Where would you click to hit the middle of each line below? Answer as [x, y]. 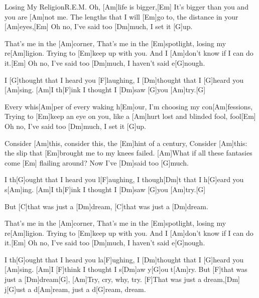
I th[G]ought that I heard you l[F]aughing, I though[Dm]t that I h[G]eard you [124, 179]
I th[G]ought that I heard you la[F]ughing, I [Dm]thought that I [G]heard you [124, 259]
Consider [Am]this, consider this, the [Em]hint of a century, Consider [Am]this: [126, 143]
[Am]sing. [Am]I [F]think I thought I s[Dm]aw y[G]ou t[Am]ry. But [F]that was [126, 269]
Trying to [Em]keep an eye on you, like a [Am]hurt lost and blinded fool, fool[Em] [130, 116]
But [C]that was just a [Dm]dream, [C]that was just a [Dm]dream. [106, 206]
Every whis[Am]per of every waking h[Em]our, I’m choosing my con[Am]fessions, [129, 106]
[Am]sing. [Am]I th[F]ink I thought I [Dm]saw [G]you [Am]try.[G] [105, 90]
